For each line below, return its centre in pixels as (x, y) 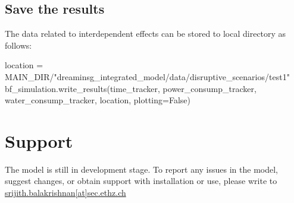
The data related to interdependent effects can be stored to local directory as (146, 34)
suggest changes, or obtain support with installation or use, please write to (141, 181)
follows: (18, 45)
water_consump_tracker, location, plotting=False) (98, 100)
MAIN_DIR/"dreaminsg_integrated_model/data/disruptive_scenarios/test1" (147, 76)
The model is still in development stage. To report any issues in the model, (142, 169)
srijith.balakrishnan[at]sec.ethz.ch (65, 193)
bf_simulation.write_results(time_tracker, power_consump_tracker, (131, 88)
